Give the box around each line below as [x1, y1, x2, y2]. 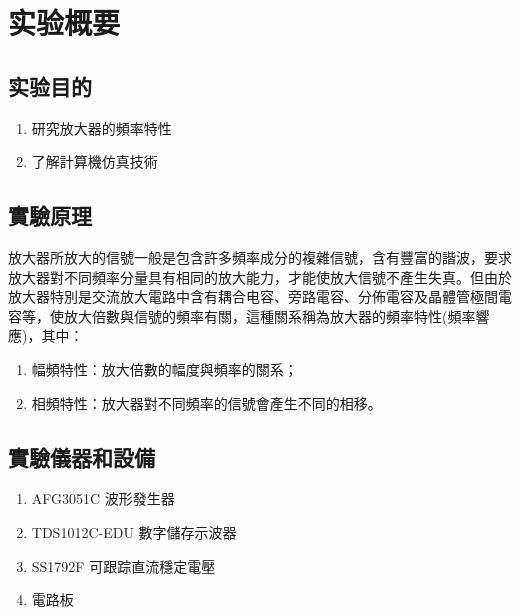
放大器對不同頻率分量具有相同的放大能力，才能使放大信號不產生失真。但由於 [8, 266, 512, 287]
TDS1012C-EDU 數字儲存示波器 [31, 521, 237, 542]
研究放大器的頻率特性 [31, 117, 172, 138]
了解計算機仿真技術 [31, 151, 158, 172]
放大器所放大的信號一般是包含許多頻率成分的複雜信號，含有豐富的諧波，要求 [8, 246, 512, 267]
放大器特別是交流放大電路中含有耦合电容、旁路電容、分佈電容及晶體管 [8, 286, 470, 307]
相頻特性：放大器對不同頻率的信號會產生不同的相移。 [31, 392, 382, 413]
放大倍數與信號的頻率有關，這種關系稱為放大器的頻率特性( [63, 305, 448, 326]
